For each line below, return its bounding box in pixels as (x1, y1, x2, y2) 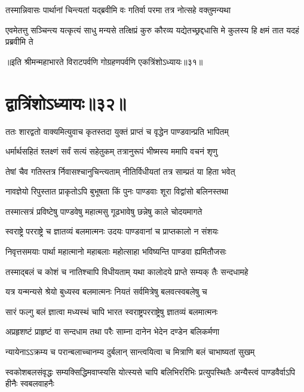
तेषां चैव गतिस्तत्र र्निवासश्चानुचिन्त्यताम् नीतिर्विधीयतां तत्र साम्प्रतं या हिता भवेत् (5, 165, 235, 177)
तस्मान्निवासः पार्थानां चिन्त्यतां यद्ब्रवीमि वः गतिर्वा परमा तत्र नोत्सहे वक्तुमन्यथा (5, 4, 231, 16)
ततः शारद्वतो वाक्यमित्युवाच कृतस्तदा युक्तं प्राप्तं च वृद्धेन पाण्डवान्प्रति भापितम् (5, 125, 229, 137)
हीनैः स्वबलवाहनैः (5, 377, 54, 390)
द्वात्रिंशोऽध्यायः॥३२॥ (5, 90, 127, 115)
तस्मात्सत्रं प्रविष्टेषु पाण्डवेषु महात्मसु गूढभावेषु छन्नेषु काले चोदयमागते (5, 205, 202, 217)
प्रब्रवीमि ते (5, 35, 33, 48)
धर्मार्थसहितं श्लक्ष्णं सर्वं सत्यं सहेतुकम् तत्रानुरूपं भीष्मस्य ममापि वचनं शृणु (5, 145, 218, 158)
